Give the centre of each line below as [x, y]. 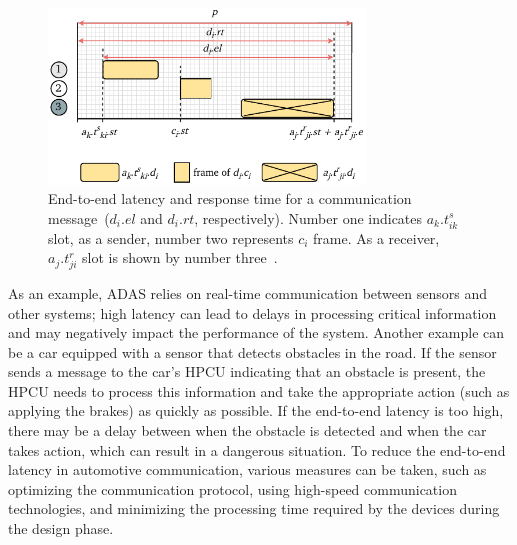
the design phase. [61, 528]
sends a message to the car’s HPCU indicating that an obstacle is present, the [247, 371]
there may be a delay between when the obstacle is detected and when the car [247, 430]
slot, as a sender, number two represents [171, 237]
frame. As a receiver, [376, 237]
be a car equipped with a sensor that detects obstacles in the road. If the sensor [252, 351]
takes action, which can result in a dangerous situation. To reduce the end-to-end [257, 449]
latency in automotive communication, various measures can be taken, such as [247, 469]
